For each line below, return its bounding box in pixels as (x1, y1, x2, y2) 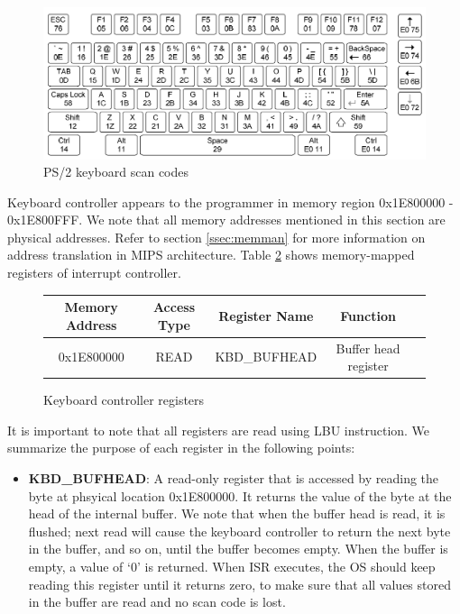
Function (340, 306, 396, 325)
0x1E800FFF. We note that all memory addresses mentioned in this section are (7, 210, 446, 229)
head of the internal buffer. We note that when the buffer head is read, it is (28, 504, 446, 523)
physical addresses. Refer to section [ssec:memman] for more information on (7, 227, 426, 246)
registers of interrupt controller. (7, 263, 181, 282)
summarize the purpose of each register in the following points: (7, 438, 355, 457)
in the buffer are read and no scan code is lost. (28, 592, 286, 611)
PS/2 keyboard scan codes (43, 162, 189, 181)
